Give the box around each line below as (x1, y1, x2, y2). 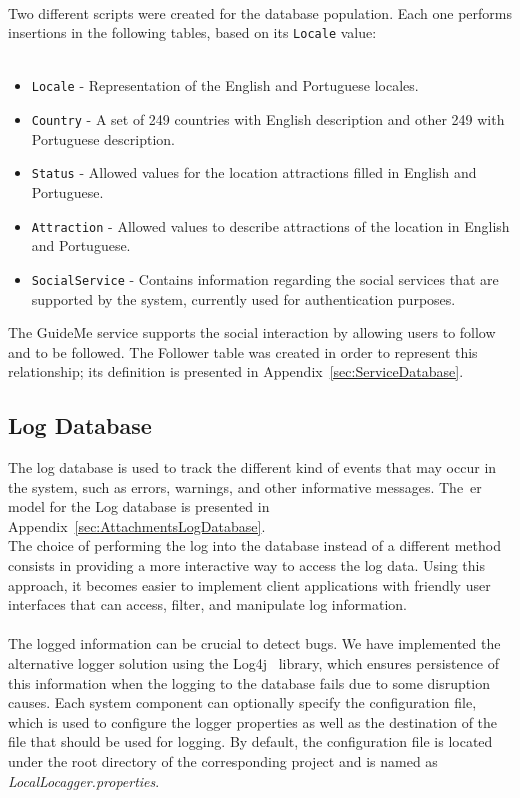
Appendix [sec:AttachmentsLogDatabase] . (8, 515, 266, 536)
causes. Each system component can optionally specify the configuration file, (8, 692, 477, 713)
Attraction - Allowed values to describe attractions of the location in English (31, 215, 510, 236)
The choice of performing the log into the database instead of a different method (8, 535, 501, 556)
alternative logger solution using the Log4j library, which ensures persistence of (8, 653, 499, 674)
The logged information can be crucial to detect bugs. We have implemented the (8, 633, 501, 654)
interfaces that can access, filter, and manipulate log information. (8, 594, 407, 615)
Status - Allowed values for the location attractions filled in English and (31, 162, 477, 183)
